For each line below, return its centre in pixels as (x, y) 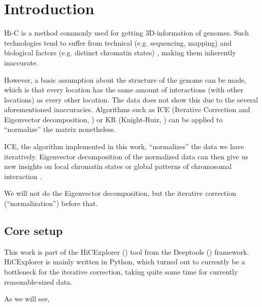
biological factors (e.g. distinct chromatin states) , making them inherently (120, 53)
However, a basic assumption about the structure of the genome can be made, (125, 79)
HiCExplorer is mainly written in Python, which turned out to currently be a (125, 262)
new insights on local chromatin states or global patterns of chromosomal (118, 166)
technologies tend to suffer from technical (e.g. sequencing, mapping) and (118, 42)
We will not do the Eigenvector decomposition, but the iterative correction (120, 193)
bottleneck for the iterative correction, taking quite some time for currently (121, 272)
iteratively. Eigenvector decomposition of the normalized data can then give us (126, 156)
